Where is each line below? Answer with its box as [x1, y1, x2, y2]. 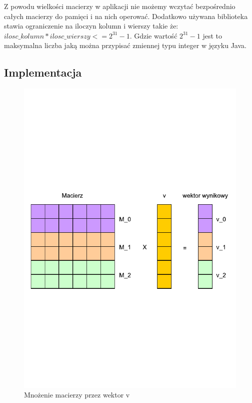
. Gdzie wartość [129, 30, 177, 41]
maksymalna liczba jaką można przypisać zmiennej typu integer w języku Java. [4, 40, 246, 51]
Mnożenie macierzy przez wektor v [24, 389, 130, 400]
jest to [202, 30, 222, 41]
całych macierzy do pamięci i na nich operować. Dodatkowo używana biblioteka [4, 11, 248, 21]
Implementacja [4, 65, 82, 80]
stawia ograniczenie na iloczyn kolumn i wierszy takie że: [4, 21, 178, 31]
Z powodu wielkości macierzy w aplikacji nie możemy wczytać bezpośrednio [4, 1, 235, 11]
